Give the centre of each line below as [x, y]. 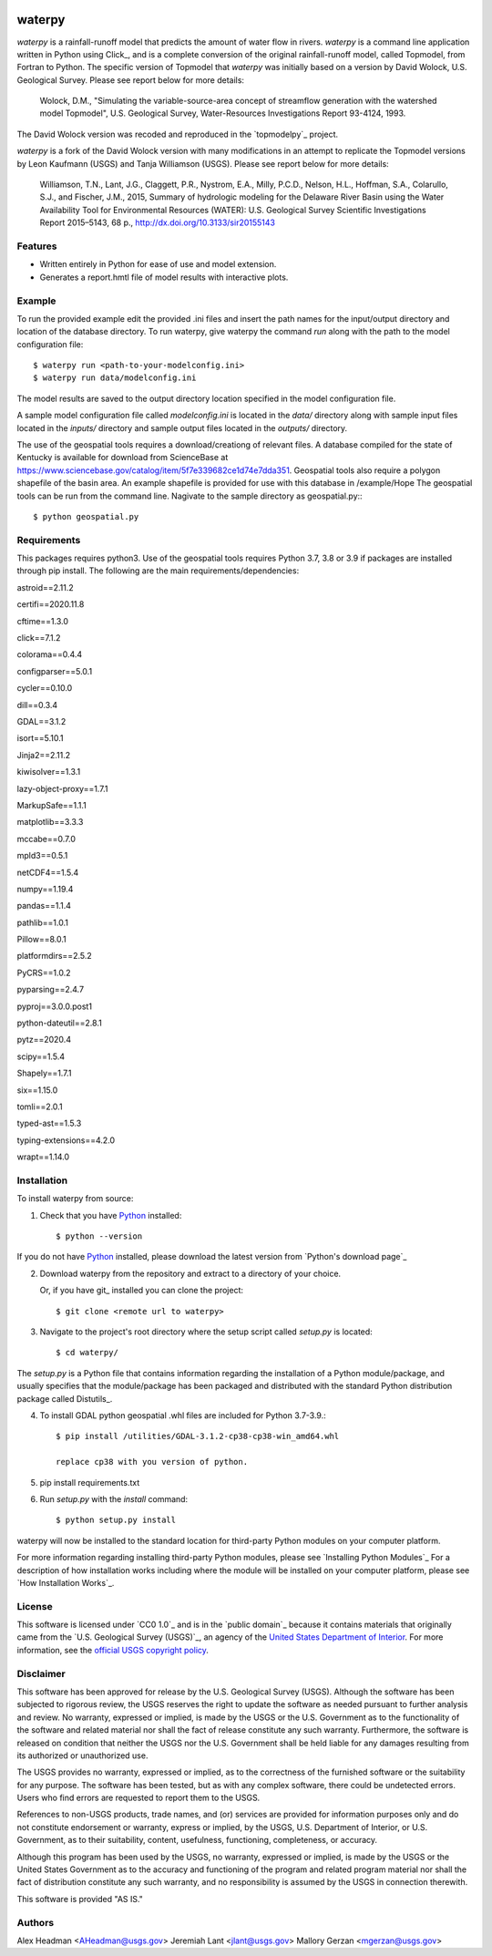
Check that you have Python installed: [111, 1215]
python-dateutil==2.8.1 [59, 1023]
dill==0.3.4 [37, 705]
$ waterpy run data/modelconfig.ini [115, 378]
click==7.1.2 [39, 638]
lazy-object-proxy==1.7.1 [62, 788]
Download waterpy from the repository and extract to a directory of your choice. [190, 1273]
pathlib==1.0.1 [42, 922]
